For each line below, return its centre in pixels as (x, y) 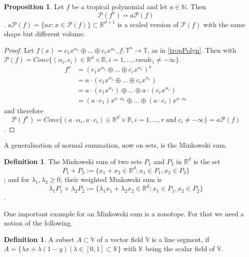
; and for (17, 179)
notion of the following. (38, 223)
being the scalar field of (180, 249)
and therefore (24, 110)
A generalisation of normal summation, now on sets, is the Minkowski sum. (116, 145)
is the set (207, 161)
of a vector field (120, 239)
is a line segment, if (180, 239)
